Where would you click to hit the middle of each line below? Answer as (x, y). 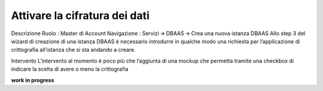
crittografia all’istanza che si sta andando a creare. (73, 50)
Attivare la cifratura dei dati (80, 15)
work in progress (33, 80)
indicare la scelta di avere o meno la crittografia (70, 69)
